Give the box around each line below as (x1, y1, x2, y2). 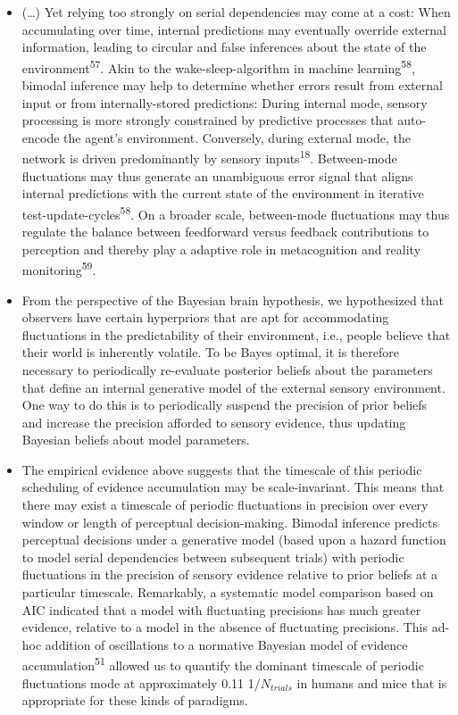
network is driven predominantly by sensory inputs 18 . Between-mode (21, 146, 397, 168)
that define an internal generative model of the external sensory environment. (21, 378, 446, 396)
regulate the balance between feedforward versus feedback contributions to (21, 222, 429, 241)
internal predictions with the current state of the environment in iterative (21, 184, 424, 203)
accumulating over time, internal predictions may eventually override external (21, 20, 446, 38)
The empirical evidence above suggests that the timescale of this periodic (21, 460, 422, 478)
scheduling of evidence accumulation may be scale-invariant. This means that (21, 478, 445, 496)
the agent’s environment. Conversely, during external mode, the (63, 128, 411, 146)
